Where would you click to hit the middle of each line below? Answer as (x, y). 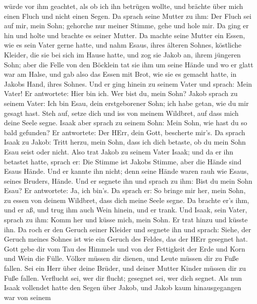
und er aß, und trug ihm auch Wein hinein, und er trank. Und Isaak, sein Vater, (126, 210)
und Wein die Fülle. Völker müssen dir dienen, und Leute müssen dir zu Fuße (122, 258)
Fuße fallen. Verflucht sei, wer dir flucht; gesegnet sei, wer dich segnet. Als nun (123, 278)
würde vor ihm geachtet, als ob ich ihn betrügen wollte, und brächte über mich (124, 6)
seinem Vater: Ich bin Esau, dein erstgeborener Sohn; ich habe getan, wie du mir (127, 103)
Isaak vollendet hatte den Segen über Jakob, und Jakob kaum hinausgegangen (123, 287)
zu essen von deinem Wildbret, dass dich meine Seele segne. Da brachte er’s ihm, (127, 200)
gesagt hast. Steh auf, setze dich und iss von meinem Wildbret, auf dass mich (121, 113)
